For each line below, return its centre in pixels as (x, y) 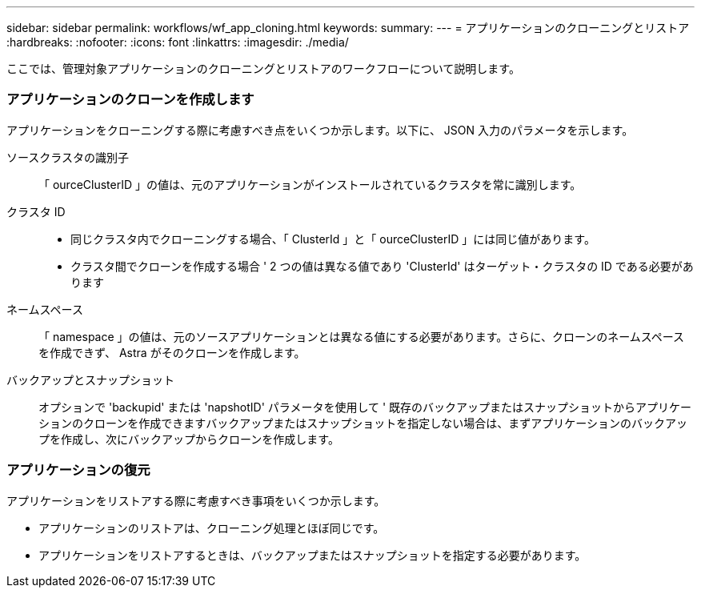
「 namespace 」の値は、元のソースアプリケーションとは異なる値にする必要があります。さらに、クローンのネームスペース (362, 336)
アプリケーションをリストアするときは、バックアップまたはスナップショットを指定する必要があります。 (312, 555)
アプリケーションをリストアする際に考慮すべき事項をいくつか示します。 (196, 500)
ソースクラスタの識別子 (68, 157)
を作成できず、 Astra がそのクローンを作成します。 (172, 352)
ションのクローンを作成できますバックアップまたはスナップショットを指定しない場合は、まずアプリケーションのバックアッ (363, 423)
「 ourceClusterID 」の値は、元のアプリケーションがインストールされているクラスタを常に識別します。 (310, 184)
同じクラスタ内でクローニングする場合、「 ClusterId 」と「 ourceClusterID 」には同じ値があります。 (333, 239)
